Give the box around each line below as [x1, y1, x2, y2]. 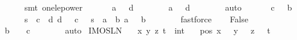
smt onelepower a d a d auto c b [24, 1, 292, 13]
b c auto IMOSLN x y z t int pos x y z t [4, 24, 271, 36]
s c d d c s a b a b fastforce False [24, 12, 248, 25]
